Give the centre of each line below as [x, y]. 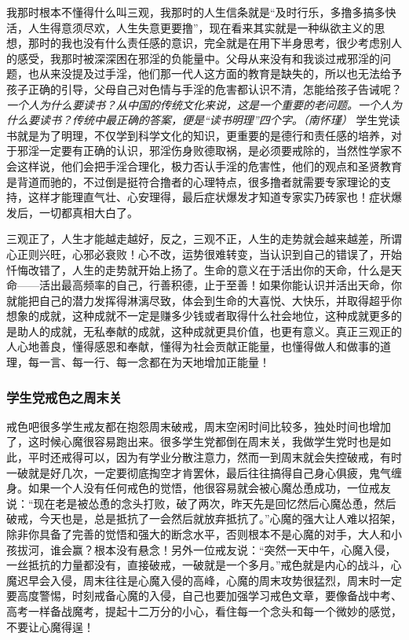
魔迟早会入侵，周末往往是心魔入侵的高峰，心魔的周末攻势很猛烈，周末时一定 [204, 580]
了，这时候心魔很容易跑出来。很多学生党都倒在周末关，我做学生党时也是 [193, 441]
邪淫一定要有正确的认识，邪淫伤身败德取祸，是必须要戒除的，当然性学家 [204, 151]
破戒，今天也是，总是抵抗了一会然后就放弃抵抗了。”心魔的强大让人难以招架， [204, 519]
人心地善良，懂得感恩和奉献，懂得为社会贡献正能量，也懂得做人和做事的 [193, 346]
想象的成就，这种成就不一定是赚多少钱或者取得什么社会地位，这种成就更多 [199, 316]
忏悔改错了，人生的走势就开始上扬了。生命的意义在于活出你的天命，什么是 [199, 269]
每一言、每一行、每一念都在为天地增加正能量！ [149, 362]
